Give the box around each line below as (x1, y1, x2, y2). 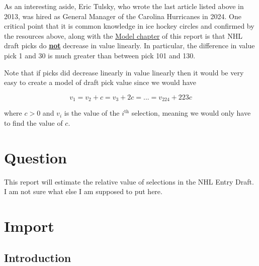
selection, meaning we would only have (131, 108, 251, 118)
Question (4, 147, 67, 167)
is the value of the (64, 108, 120, 118)
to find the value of (4, 117, 63, 128)
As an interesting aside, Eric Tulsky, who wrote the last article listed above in (4, 1, 244, 11)
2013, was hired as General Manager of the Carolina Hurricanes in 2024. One (4, 11, 241, 21)
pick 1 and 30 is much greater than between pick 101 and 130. (4, 50, 196, 60)
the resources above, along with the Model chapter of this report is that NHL (4, 30, 242, 41)
